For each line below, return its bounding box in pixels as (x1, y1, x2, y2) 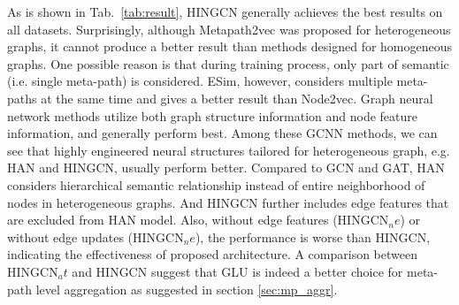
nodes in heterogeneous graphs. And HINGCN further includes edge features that (7, 193, 449, 211)
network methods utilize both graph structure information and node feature (7, 106, 418, 125)
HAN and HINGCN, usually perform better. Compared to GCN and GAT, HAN (7, 158, 445, 177)
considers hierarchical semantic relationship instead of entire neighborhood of (7, 175, 425, 194)
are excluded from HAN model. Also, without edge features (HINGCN (7, 210, 389, 229)
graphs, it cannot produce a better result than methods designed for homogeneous (7, 37, 453, 56)
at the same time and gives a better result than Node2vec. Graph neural (41, 88, 433, 107)
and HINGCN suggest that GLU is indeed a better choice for (72, 262, 403, 280)
